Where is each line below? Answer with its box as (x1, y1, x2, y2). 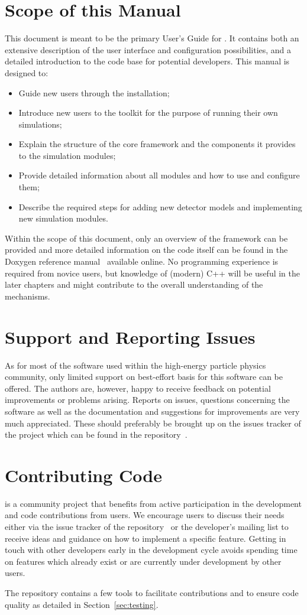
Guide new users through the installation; (18, 86, 170, 99)
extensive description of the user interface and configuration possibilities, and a (5, 43, 292, 56)
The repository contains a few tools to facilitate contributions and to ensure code (5, 586, 299, 598)
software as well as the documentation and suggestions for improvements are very (5, 405, 300, 417)
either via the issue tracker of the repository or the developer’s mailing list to (5, 520, 289, 532)
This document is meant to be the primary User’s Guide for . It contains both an (5, 32, 299, 44)
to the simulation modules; (18, 149, 116, 161)
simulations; (18, 118, 62, 130)
